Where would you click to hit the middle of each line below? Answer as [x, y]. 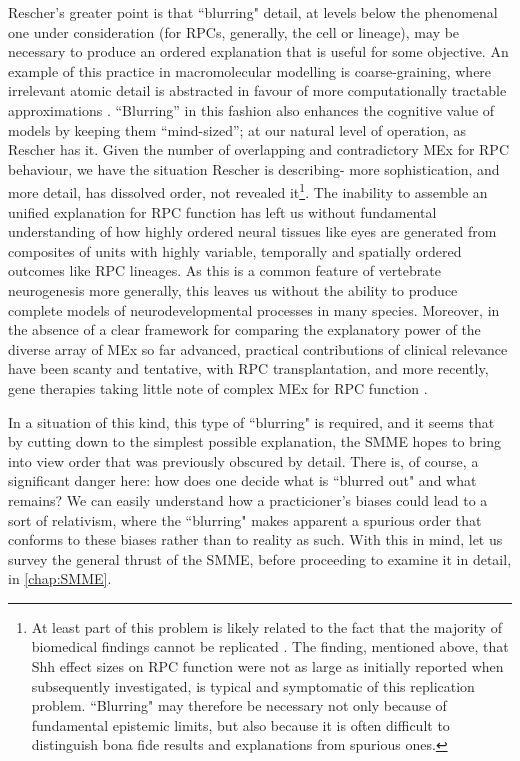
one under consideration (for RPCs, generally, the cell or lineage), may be [234, 31]
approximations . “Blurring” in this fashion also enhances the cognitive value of [251, 109]
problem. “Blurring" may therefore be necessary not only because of [239, 705]
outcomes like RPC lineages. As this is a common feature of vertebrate [224, 270]
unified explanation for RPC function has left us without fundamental [222, 211]
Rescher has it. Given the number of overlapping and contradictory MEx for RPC [259, 149]
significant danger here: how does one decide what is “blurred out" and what [242, 480]
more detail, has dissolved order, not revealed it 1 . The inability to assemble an [248, 190]
